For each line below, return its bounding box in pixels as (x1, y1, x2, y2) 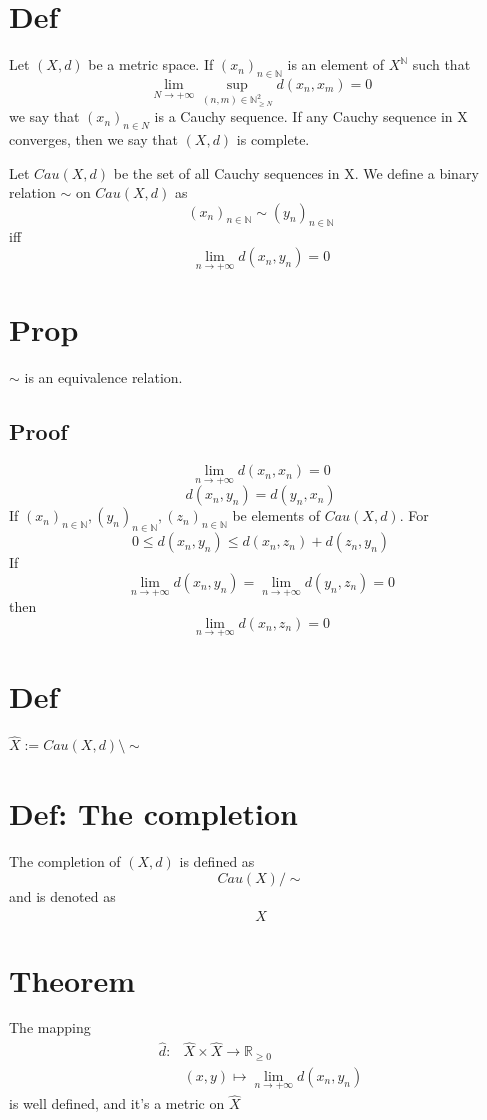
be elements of (232, 505, 320, 526)
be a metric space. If (88, 54, 214, 75)
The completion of (9, 850, 121, 871)
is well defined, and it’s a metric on (9, 1093, 225, 1114)
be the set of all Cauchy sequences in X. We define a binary (113, 162, 479, 183)
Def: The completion (9, 792, 298, 833)
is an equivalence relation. (24, 367, 183, 388)
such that (412, 54, 471, 75)
